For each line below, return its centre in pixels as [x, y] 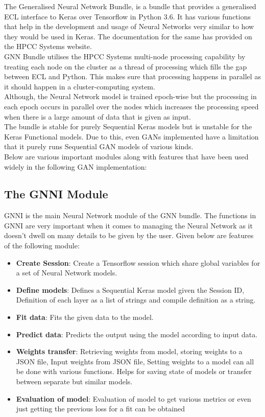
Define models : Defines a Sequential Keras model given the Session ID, [130, 289]
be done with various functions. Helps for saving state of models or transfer [134, 371]
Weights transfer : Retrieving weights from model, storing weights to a [129, 351]
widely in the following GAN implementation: [76, 166]
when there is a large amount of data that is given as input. [98, 116]
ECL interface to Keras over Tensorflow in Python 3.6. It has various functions [127, 16]
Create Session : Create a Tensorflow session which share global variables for [138, 262]
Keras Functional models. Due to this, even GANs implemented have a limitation [131, 136]
